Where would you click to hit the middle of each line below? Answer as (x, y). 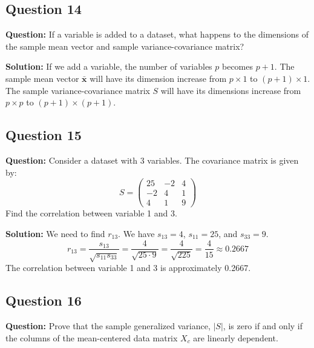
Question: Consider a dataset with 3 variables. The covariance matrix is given (152, 160)
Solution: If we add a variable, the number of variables (109, 66)
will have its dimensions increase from (231, 90)
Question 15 (44, 135)
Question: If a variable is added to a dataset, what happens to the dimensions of (157, 34)
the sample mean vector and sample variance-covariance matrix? (125, 46)
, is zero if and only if (263, 326)
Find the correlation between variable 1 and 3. (91, 213)
